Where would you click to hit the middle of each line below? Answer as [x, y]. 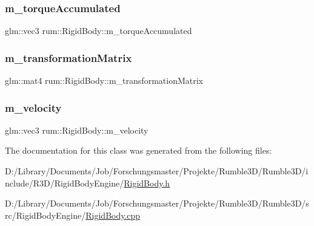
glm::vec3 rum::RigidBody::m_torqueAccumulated [99, 31]
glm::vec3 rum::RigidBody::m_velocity [77, 130]
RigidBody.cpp [113, 215]
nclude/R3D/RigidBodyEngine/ [65, 183]
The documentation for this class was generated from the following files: [139, 150]
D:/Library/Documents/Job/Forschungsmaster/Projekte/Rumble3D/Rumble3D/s [157, 203]
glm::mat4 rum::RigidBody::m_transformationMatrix [104, 80]
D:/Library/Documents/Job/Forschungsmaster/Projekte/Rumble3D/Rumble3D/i [157, 171]
